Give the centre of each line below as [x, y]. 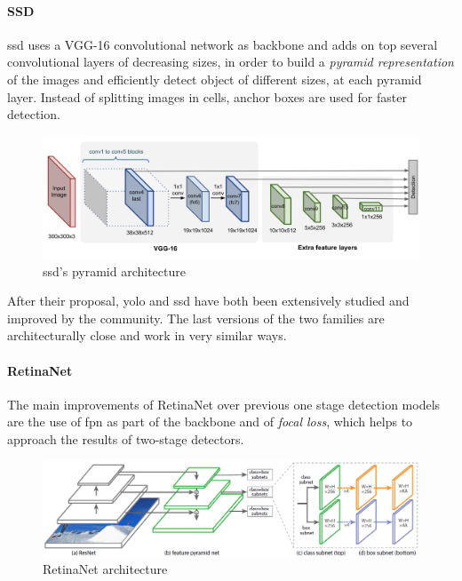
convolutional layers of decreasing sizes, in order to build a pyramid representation [231, 62]
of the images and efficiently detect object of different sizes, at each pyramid [215, 79]
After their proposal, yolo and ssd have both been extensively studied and [208, 301]
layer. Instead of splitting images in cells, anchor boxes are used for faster [207, 96]
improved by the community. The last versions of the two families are [196, 318]
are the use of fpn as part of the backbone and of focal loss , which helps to [210, 422]
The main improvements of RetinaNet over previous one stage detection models [224, 404]
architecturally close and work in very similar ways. [147, 335]
